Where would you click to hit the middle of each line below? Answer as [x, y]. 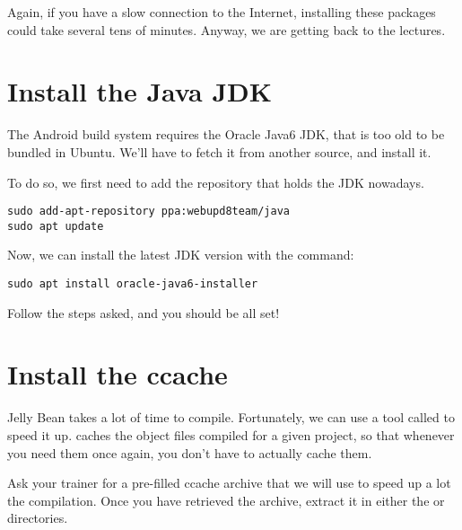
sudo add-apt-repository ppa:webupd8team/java [148, 212]
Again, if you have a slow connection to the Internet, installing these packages [222, 12]
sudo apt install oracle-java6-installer [133, 284]
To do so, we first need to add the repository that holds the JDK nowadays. [216, 182]
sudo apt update [56, 226]
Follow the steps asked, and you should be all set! [144, 312]
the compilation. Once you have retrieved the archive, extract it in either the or [226, 500]
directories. [38, 518]
